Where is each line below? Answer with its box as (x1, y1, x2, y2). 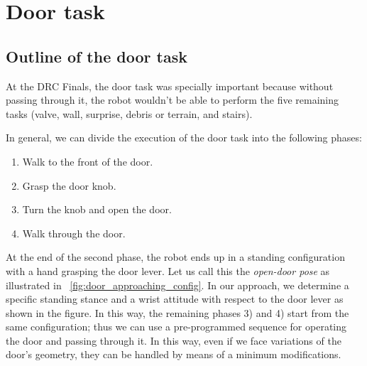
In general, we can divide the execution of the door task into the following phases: (6, 130, 362, 145)
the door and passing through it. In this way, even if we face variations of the (6, 333, 341, 348)
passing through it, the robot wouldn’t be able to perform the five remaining (6, 92, 339, 107)
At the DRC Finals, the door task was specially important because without (6, 78, 334, 93)
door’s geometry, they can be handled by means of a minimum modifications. (6, 347, 341, 362)
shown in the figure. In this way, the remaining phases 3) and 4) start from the (6, 305, 349, 320)
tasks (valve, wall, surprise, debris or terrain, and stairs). (6, 106, 253, 121)
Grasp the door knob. (22, 178, 116, 193)
